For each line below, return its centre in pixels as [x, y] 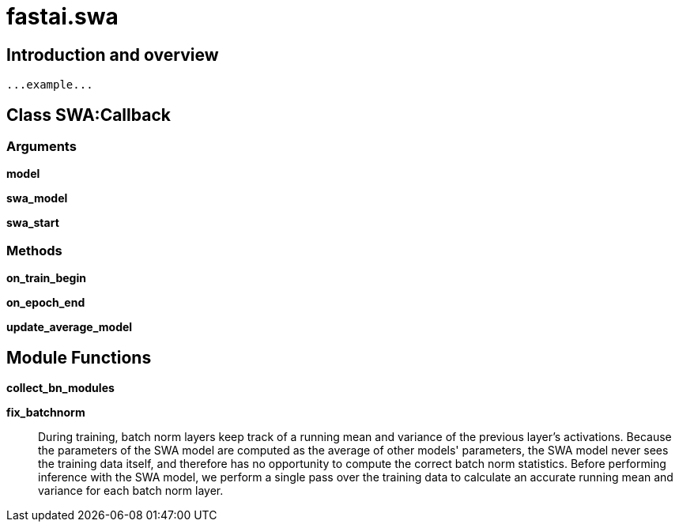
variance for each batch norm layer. [131, 490]
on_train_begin [46, 278]
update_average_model [70, 327]
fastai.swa [62, 17]
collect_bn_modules [60, 387]
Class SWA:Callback [89, 115]
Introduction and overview [113, 55]
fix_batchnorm [46, 412]
